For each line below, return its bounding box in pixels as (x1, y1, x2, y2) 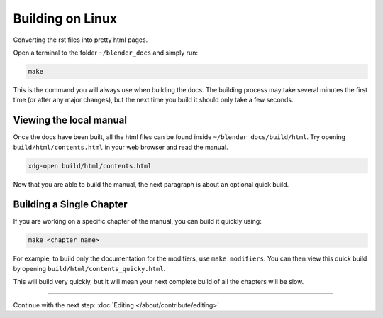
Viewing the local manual (13, 114, 128, 126)
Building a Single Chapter (13, 199, 128, 211)
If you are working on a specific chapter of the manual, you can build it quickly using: (13, 217, 262, 226)
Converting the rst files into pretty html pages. (13, 35, 148, 44)
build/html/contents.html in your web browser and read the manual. (13, 143, 228, 151)
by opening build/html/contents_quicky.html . (13, 264, 166, 273)
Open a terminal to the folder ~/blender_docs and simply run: (13, 48, 199, 57)
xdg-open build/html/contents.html (28, 162, 152, 170)
